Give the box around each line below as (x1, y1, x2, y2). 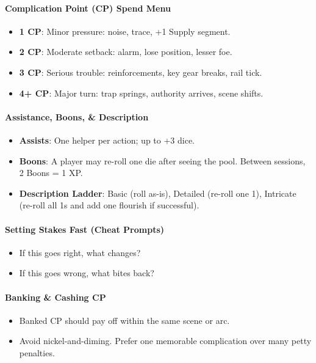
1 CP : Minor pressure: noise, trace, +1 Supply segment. (19, 24, 231, 37)
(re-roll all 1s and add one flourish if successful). (19, 199, 199, 211)
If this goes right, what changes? (19, 246, 141, 258)
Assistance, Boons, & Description (5, 110, 149, 123)
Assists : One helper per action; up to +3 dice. (19, 133, 195, 146)
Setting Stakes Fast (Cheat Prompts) (5, 222, 165, 235)
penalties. (19, 346, 55, 359)
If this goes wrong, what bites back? (19, 266, 154, 279)
